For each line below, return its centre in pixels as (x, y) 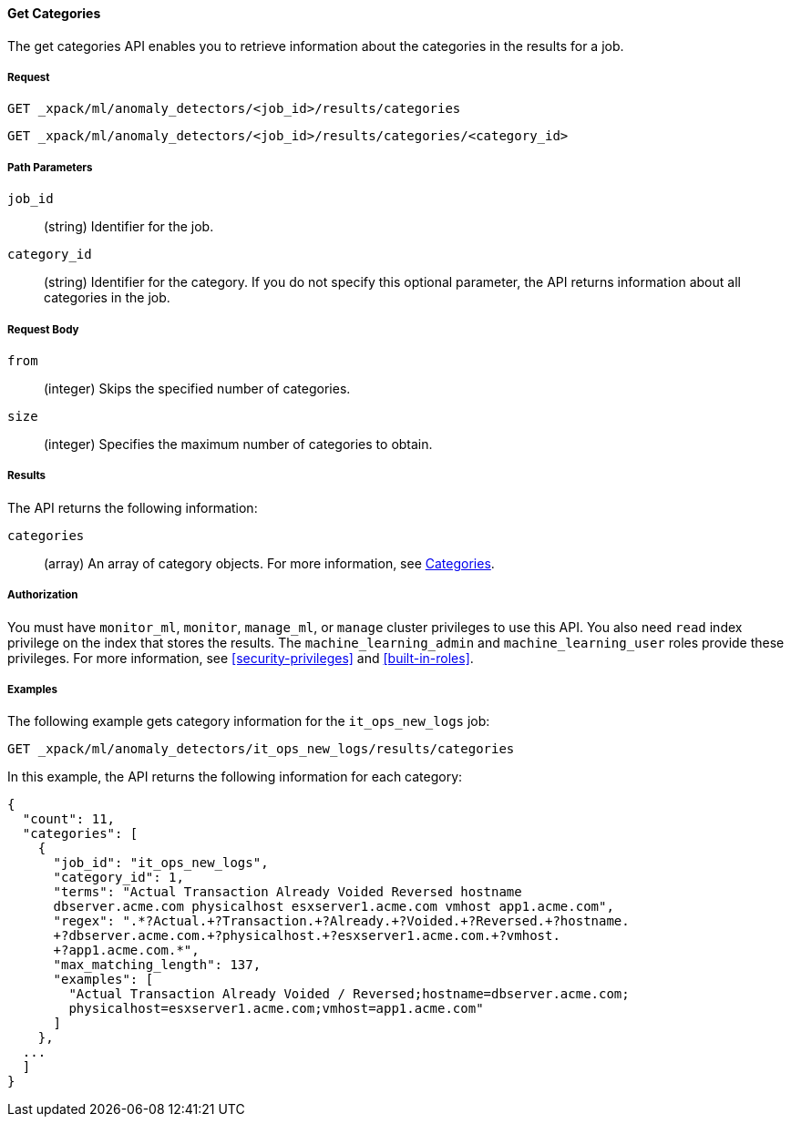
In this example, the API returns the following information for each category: (235, 777)
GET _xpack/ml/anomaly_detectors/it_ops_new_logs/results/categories (261, 749)
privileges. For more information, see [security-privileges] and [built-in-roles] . (241, 658)
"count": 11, (69, 819)
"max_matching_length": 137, (157, 965)
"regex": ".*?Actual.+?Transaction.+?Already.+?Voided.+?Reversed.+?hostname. (341, 921)
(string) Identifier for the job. (129, 227)
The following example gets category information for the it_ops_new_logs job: (249, 721)
